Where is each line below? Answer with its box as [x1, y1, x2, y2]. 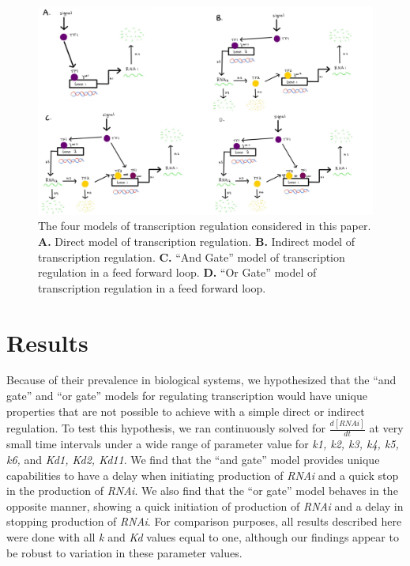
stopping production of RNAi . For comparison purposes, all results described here [6, 513, 402, 530]
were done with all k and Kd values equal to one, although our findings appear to [6, 528, 399, 545]
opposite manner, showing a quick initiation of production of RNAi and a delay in [6, 497, 404, 514]
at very [369, 420, 404, 436]
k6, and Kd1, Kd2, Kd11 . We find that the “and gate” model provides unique [6, 451, 380, 467]
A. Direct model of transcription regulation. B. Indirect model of [38, 232, 355, 249]
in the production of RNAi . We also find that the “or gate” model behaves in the [6, 482, 398, 499]
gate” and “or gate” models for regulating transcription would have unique [6, 387, 367, 404]
